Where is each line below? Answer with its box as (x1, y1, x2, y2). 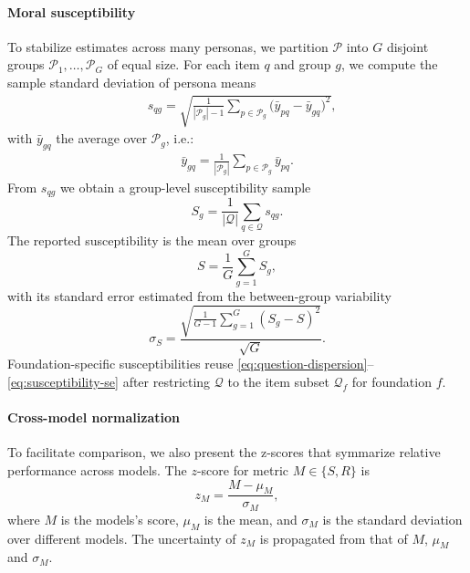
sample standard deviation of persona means (7, 72, 256, 91)
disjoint (386, 36, 429, 56)
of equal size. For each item (107, 55, 260, 74)
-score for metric (196, 460, 289, 479)
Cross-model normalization (7, 408, 180, 427)
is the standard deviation (322, 509, 463, 528)
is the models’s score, (60, 509, 179, 528)
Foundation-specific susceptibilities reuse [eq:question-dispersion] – (7, 354, 374, 373)
